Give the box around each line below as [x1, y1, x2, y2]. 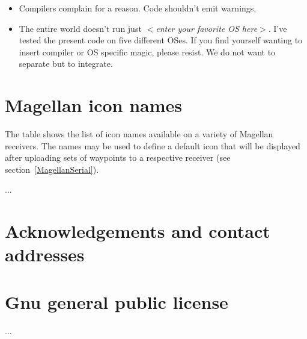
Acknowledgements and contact [5, 219, 270, 243]
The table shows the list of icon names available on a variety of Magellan [5, 128, 273, 140]
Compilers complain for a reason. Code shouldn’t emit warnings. [19, 2, 257, 14]
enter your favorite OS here [156, 22, 258, 34]
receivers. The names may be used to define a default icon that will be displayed [5, 139, 300, 152]
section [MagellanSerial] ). [5, 163, 99, 175]
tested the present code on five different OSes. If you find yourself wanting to [19, 34, 303, 46]
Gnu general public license [5, 289, 228, 314]
